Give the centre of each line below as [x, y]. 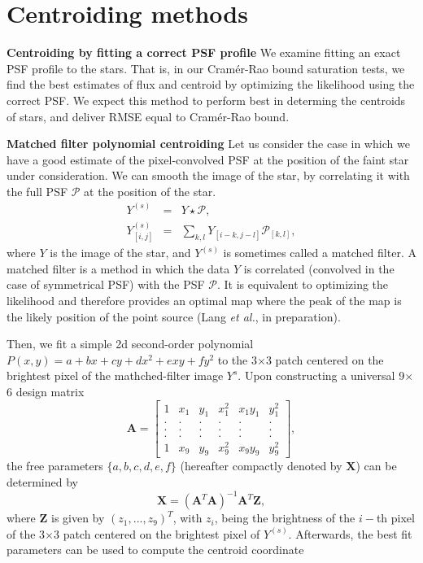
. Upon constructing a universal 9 [321, 375]
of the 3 [26, 533]
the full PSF [37, 191]
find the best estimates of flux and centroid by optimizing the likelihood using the [211, 84]
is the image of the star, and [120, 253]
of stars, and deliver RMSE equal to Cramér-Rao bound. [148, 116]
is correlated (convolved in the [319, 268]
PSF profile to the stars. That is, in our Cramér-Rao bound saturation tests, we [206, 68]
